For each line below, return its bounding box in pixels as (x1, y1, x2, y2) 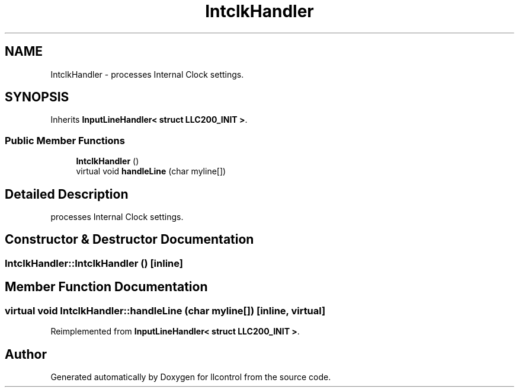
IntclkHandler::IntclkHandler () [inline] (5, 257, 183, 269)
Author (5, 346, 47, 362)
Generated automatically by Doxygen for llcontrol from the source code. (50, 371, 331, 382)
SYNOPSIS (5, 90, 69, 105)
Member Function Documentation (5, 279, 208, 295)
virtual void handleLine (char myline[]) (76, 166, 226, 177)
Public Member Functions (5, 134, 125, 146)
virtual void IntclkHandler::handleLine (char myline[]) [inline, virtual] (5, 304, 326, 317)
